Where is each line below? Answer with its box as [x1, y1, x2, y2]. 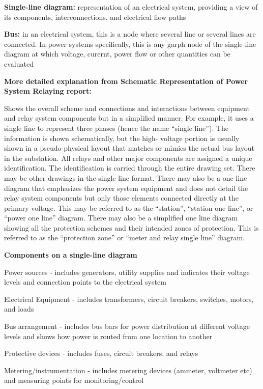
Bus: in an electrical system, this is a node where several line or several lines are [4, 29, 256, 39]
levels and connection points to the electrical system [4, 276, 166, 287]
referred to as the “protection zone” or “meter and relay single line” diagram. [4, 232, 245, 243]
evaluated [4, 58, 34, 69]
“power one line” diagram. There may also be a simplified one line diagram [4, 212, 238, 223]
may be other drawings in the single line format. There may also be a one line [4, 172, 247, 183]
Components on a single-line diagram [4, 249, 137, 260]
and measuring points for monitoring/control [4, 375, 144, 385]
